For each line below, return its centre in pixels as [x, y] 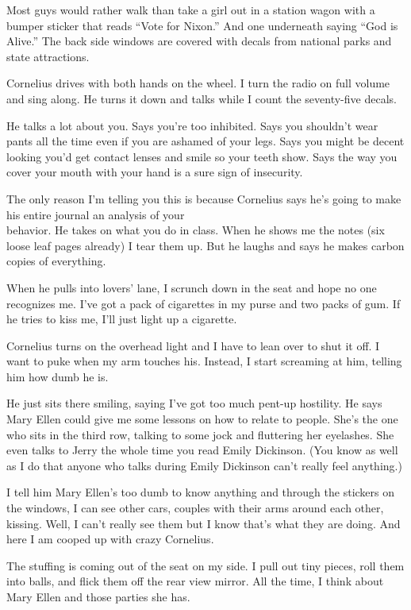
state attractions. [48, 56]
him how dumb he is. [58, 376]
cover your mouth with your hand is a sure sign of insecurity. [155, 172]
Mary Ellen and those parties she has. [98, 596]
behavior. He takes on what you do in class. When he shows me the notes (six [196, 230]
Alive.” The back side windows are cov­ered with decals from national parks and [199, 41]
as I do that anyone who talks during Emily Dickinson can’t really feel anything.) [204, 465]
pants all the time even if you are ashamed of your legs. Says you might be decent [205, 141]
